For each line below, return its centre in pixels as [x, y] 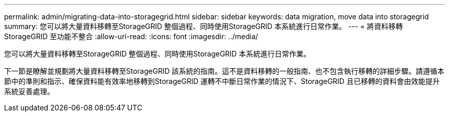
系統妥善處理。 [29, 91]
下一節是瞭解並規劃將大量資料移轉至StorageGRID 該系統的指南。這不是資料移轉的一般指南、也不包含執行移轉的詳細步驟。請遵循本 [224, 71]
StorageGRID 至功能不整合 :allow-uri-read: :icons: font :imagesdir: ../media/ [131, 36]
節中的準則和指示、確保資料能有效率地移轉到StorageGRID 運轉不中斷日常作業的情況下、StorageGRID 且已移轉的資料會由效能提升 [222, 81]
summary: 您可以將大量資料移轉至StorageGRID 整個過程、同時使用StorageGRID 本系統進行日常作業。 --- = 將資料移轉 [203, 26]
